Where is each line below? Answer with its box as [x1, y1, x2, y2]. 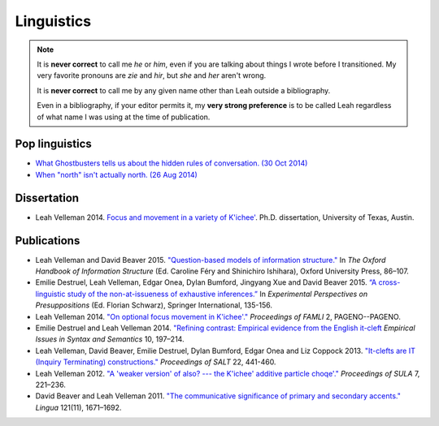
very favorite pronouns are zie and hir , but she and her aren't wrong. [37, 71, 267, 80]
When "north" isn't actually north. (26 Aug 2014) [35, 170, 198, 179]
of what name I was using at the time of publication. [37, 112, 211, 122]
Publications [15, 234, 80, 247]
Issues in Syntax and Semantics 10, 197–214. [35, 334, 185, 344]
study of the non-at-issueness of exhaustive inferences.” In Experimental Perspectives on [67, 289, 368, 299]
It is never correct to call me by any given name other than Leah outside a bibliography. [37, 85, 331, 95]
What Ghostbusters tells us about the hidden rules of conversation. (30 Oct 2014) [35, 158, 308, 168]
